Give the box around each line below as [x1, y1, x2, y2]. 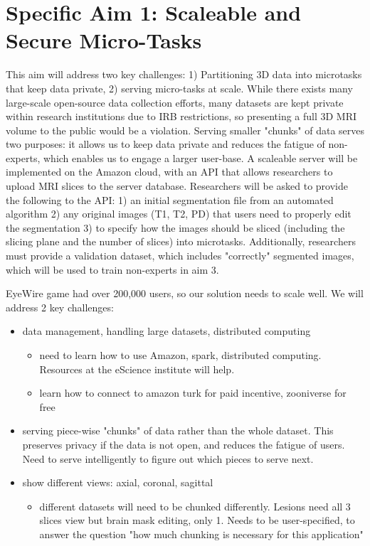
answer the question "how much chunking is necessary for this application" [39, 526, 364, 541]
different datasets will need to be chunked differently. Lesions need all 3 [39, 498, 351, 513]
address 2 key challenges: [6, 299, 114, 314]
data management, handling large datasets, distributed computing [22, 323, 311, 338]
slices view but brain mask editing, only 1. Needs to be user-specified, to [39, 513, 355, 528]
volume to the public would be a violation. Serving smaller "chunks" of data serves [6, 122, 365, 137]
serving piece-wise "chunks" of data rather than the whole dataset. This [22, 423, 334, 438]
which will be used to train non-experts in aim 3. [6, 262, 219, 277]
